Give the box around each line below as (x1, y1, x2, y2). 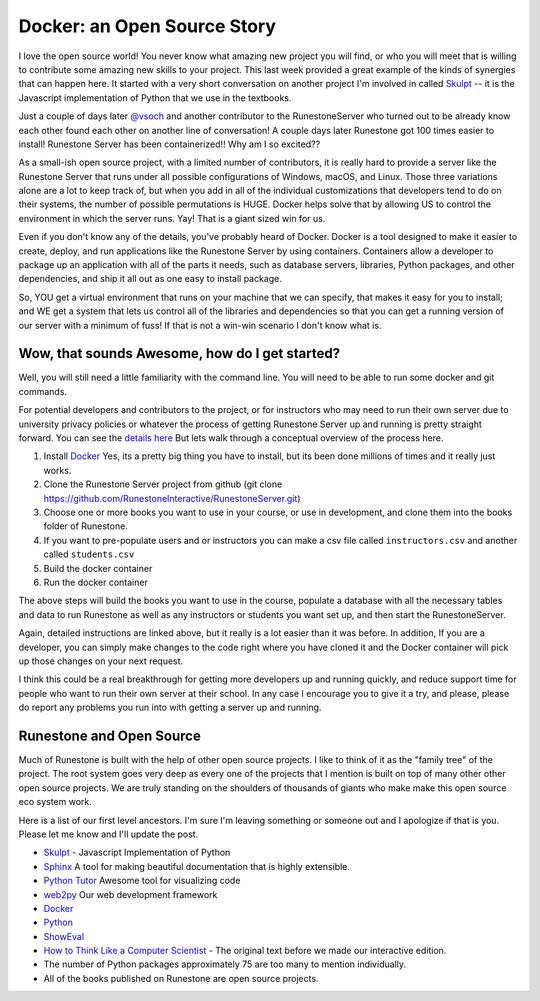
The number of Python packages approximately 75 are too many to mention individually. (43, 958, 407, 970)
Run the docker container (43, 576, 149, 588)
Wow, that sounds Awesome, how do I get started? (18, 345, 340, 362)
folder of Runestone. (43, 520, 129, 532)
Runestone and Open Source (18, 727, 202, 744)
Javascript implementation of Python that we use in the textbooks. (18, 91, 292, 104)
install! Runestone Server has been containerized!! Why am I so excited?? (18, 138, 321, 150)
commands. (18, 385, 68, 397)
